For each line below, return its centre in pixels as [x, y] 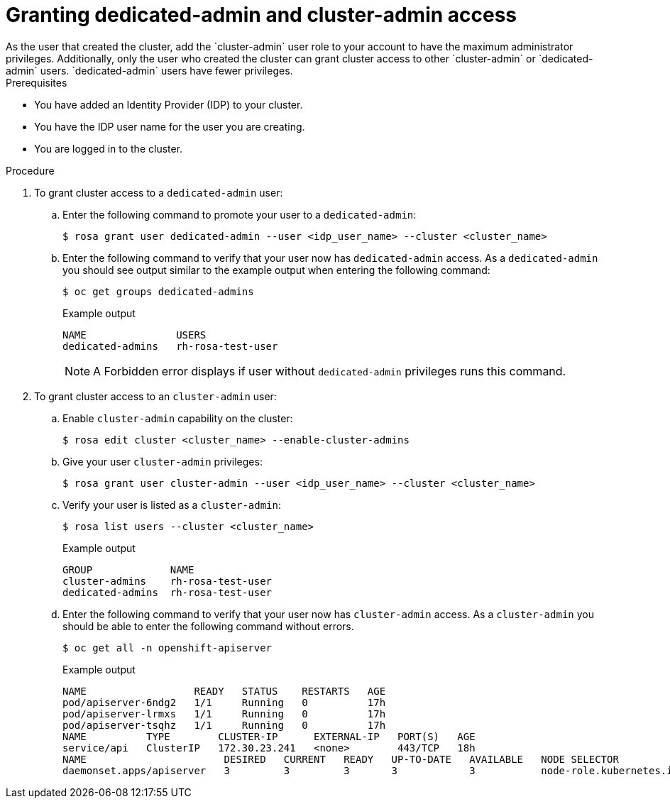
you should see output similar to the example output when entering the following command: [276, 270]
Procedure [30, 170]
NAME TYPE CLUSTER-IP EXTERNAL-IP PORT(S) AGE [269, 736]
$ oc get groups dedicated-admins [158, 291]
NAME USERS [134, 335]
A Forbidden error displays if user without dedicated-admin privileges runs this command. [330, 371]
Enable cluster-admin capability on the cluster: [178, 418]
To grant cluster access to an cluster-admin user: [155, 396]
